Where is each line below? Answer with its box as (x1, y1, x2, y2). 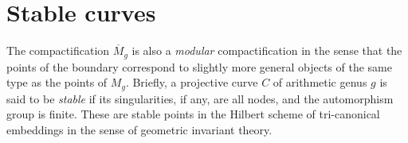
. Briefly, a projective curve (125, 74, 258, 91)
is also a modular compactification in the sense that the (131, 42, 402, 59)
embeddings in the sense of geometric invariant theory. (6, 121, 273, 137)
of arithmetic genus (273, 74, 367, 91)
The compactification (6, 42, 110, 59)
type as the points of (6, 74, 108, 91)
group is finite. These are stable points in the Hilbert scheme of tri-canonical (6, 106, 380, 122)
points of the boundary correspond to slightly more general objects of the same (6, 58, 392, 75)
